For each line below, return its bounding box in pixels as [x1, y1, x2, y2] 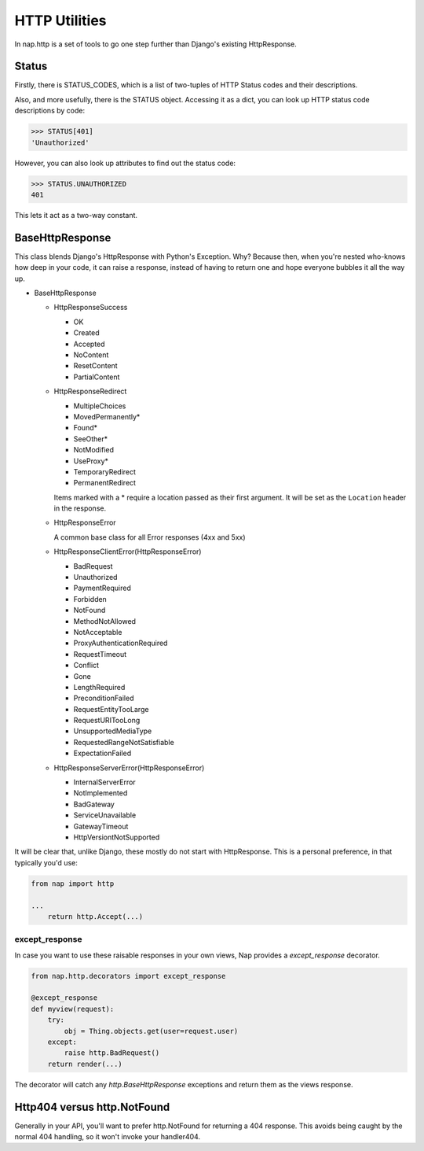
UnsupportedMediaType [73, 726, 152, 736]
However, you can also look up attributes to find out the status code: [14, 158, 236, 168]
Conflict [73, 661, 100, 670]
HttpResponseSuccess [53, 303, 128, 312]
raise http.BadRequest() [64, 1049, 160, 1057]
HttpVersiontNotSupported [73, 832, 160, 842]
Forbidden [73, 594, 108, 603]
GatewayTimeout [73, 821, 129, 831]
